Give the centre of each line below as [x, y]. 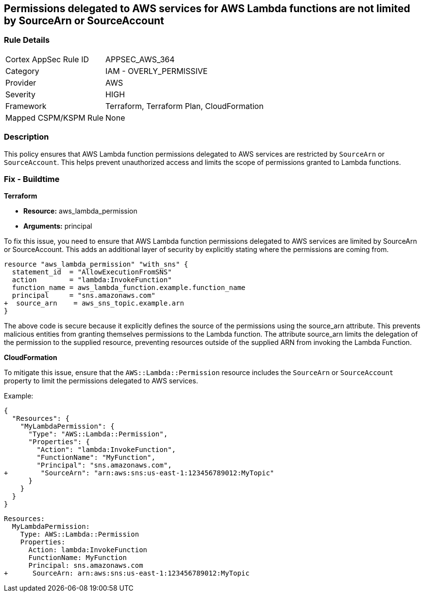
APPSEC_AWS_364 [140, 59]
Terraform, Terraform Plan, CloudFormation [185, 106]
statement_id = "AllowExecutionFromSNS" [92, 272]
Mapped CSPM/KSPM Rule [55, 117]
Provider [21, 82]
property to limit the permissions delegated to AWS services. [101, 381]
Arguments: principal [58, 226]
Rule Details [27, 40]
